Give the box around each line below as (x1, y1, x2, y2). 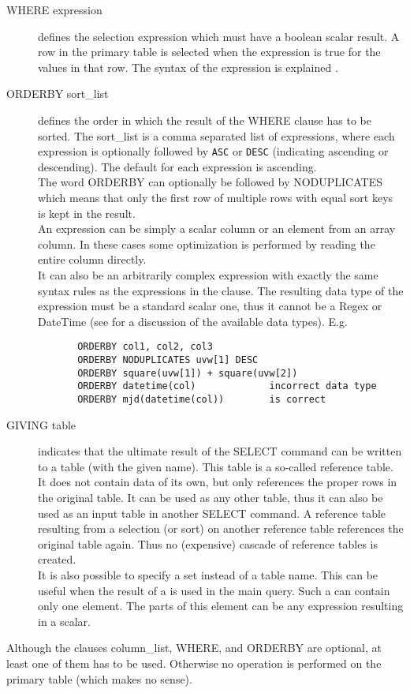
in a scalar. (38, 612, 91, 629)
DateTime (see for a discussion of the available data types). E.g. (38, 313, 348, 329)
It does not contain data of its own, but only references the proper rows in (38, 474, 397, 490)
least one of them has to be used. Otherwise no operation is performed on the (6, 654, 382, 671)
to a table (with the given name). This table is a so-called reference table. (38, 458, 393, 474)
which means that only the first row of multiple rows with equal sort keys (38, 189, 393, 205)
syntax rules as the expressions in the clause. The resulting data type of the (38, 282, 404, 298)
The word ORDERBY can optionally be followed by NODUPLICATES (38, 174, 382, 190)
